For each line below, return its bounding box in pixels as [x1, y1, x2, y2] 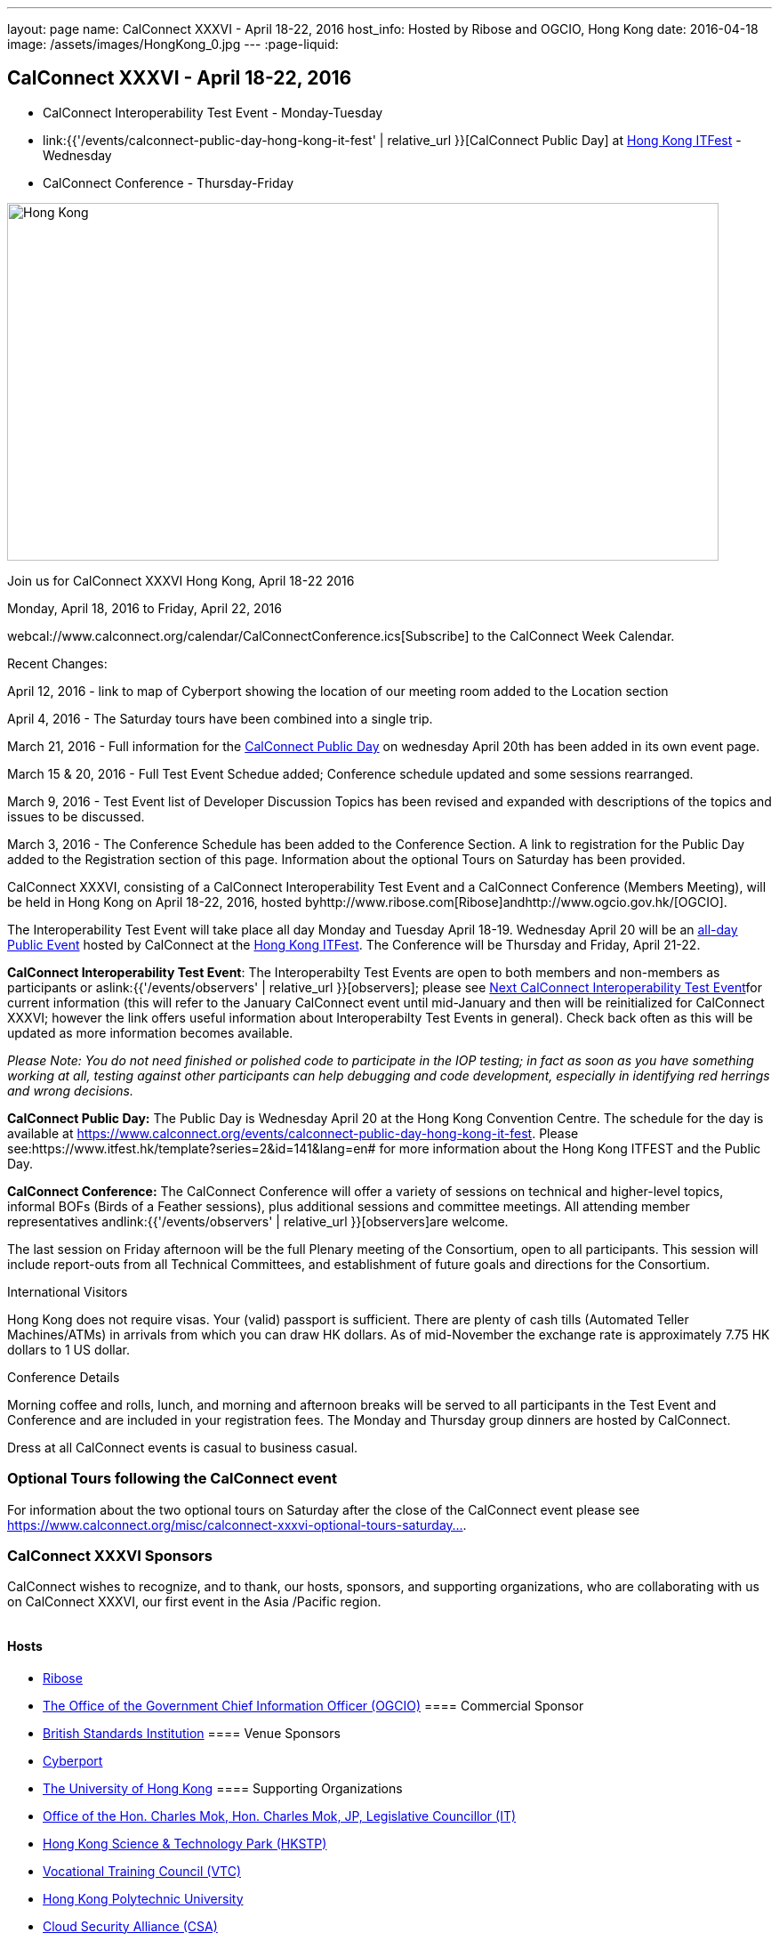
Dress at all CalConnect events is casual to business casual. [7, 1439, 358, 1455]
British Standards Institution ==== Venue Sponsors [43, 1725, 341, 1741]
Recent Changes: [7, 655, 108, 671]
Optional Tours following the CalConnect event [7, 1469, 338, 1488]
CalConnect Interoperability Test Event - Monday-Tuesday [43, 104, 383, 120]
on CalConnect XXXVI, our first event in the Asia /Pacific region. [7, 1594, 381, 1610]
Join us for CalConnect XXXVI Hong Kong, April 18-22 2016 [7, 572, 355, 588]
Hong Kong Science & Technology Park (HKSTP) [43, 1835, 327, 1851]
